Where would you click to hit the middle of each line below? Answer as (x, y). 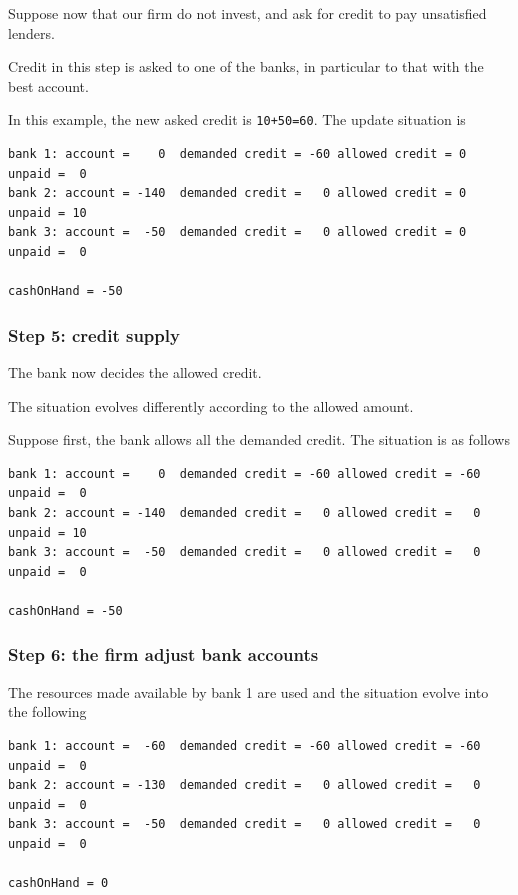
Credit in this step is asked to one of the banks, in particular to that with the (246, 66)
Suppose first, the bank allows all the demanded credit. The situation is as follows (259, 439)
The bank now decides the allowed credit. (135, 372)
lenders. (31, 32)
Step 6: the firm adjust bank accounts (163, 654)
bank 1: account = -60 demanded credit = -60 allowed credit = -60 (244, 745)
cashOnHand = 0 (58, 883)
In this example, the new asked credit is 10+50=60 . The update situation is (237, 119)
